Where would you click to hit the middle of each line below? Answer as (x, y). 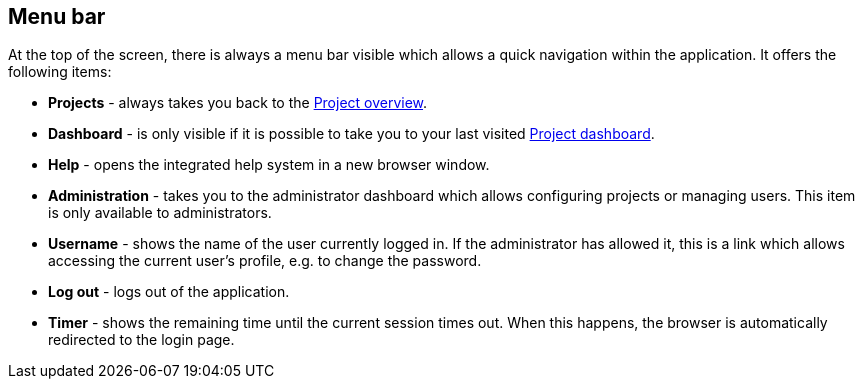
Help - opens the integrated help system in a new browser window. (269, 165)
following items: (60, 72)
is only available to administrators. (160, 213)
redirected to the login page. (141, 340)
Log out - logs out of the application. (169, 292)
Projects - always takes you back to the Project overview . (238, 103)
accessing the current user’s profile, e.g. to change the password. (265, 261)
